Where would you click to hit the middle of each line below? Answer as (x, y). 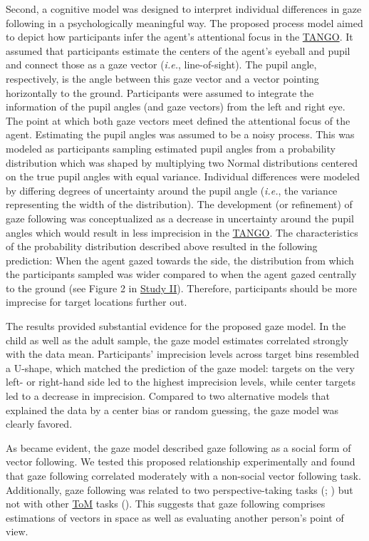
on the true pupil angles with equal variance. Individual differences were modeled (183, 176)
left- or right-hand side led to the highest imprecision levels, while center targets (181, 382)
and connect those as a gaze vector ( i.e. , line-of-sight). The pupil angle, (161, 65)
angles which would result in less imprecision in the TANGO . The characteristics (182, 232)
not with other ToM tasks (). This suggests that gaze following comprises (166, 504)
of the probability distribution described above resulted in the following (162, 246)
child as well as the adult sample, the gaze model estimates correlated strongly (177, 340)
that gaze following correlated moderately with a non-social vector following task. (183, 475)
